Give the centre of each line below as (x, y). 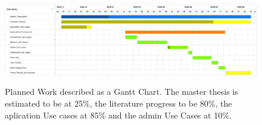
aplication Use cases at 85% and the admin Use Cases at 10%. (118, 115)
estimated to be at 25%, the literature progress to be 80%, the (118, 103)
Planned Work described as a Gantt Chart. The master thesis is (121, 92)
